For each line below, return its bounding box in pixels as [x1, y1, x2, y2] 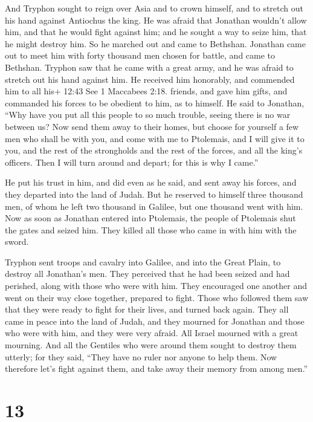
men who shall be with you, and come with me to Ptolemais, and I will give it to [5, 132, 305, 144]
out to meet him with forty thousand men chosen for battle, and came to [5, 49, 276, 62]
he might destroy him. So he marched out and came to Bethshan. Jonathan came [5, 37, 306, 50]
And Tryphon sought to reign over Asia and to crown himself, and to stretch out [5, 2, 304, 14]
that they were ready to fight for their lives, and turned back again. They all [5, 303, 289, 316]
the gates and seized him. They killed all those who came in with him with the [5, 223, 297, 236]
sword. [5, 235, 29, 248]
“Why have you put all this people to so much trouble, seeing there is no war [5, 108, 291, 121]
